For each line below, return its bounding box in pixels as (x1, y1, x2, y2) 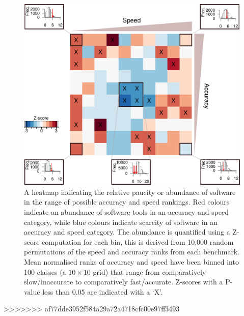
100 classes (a (24, 266, 66, 277)
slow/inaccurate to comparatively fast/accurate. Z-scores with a (24, 276, 223, 287)
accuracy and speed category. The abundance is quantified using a (24, 226, 230, 237)
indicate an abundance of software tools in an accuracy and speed (24, 207, 229, 217)
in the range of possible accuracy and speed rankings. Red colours (24, 196, 230, 207)
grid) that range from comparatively (93, 266, 206, 277)
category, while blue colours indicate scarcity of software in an (24, 216, 218, 227)
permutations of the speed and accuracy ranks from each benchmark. (24, 246, 240, 257)
